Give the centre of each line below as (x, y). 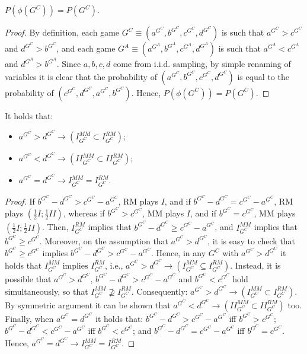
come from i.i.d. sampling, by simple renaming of (202, 64)
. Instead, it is (255, 265)
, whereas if (84, 213)
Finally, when (29, 318)
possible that (28, 278)
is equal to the (263, 76)
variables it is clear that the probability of (81, 76)
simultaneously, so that (47, 291)
